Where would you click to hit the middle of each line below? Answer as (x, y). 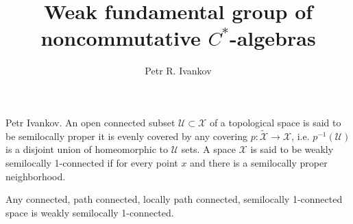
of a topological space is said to (275, 122)
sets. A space (208, 149)
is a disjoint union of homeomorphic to (87, 149)
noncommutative (121, 38)
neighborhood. (36, 176)
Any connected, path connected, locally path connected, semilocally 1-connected (174, 199)
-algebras (272, 38)
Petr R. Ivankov (178, 71)
